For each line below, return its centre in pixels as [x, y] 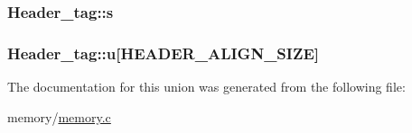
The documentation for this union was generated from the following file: [206, 87]
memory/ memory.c [59, 116]
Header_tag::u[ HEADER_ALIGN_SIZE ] [164, 53]
